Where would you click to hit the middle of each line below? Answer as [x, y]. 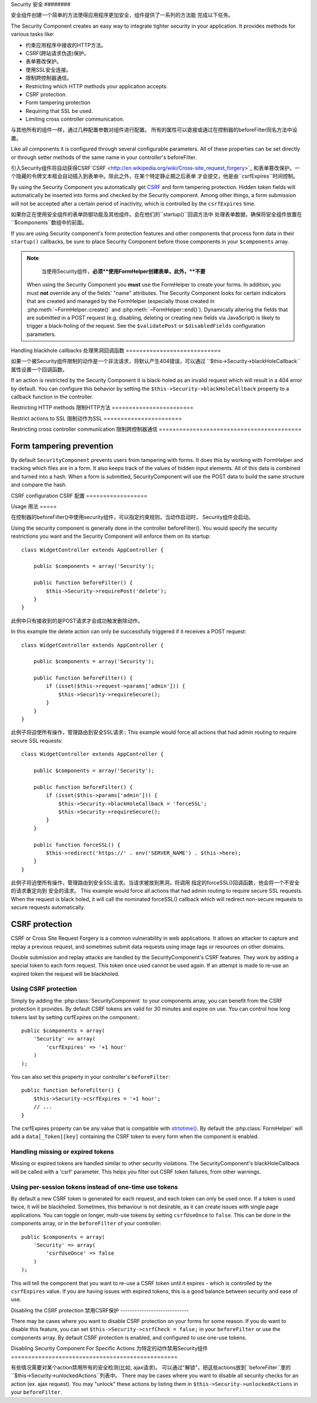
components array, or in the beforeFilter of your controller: [86, 1224]
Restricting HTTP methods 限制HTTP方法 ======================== [102, 408]
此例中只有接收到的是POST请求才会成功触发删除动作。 [77, 620]
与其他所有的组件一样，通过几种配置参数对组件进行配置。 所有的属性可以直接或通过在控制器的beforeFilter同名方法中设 [154, 130]
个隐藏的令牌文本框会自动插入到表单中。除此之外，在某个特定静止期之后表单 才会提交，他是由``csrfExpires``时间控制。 [155, 176]
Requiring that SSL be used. [59, 111]
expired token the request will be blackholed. [65, 973]
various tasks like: [33, 34]
